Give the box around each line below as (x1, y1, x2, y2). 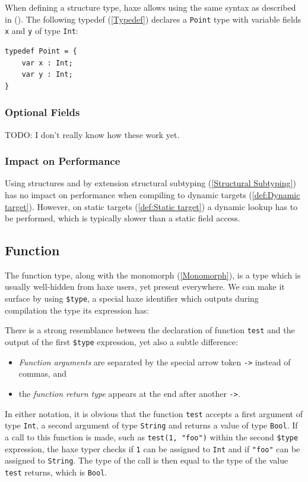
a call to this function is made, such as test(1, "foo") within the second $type (5, 430, 299, 443)
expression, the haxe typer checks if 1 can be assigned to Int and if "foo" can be (5, 442, 300, 455)
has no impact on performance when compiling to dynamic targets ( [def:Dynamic (5, 188, 300, 201)
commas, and (18, 367, 66, 380)
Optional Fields (5, 105, 80, 120)
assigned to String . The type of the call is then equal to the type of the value (5, 454, 288, 467)
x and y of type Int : (5, 24, 78, 37)
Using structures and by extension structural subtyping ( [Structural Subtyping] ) (5, 177, 296, 189)
